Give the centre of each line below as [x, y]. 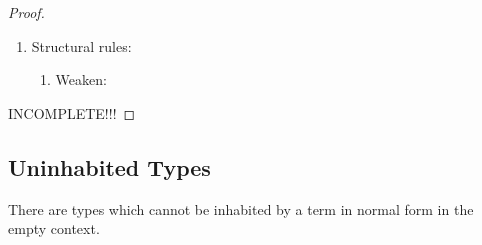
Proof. [26, 12]
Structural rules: [81, 45]
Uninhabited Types [109, 166]
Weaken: [81, 79]
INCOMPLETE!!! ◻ [72, 112]
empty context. [54, 228]
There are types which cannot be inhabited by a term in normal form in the [241, 208]
